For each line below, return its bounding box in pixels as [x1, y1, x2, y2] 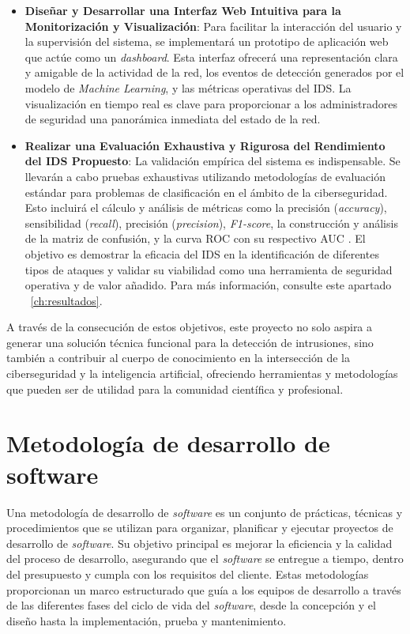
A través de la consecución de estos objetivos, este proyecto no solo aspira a [6, 319, 373, 335]
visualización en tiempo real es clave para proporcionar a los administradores [24, 95, 398, 111]
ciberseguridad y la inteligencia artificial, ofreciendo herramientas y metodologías [6, 365, 398, 382]
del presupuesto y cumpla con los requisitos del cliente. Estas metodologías [6, 565, 369, 582]
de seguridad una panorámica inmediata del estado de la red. [24, 111, 321, 127]
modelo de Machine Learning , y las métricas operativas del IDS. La [24, 79, 352, 96]
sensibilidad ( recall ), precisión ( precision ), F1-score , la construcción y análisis [24, 214, 398, 231]
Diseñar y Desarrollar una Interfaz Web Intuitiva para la [24, 2, 341, 18]
